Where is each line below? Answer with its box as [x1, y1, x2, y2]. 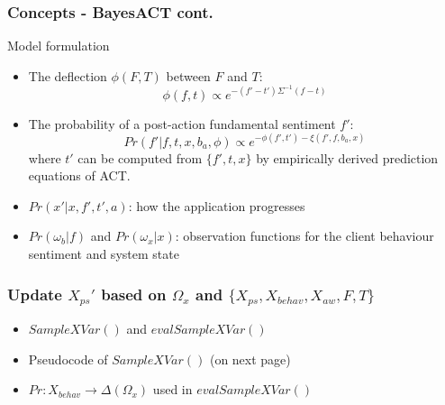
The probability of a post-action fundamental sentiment [28, 114, 336, 133]
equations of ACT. [28, 166, 131, 185]
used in [152, 380, 193, 399]
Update [7, 282, 62, 305]
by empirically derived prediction [256, 148, 439, 167]
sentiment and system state [28, 244, 179, 262]
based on [101, 282, 167, 305]
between [166, 66, 211, 85]
